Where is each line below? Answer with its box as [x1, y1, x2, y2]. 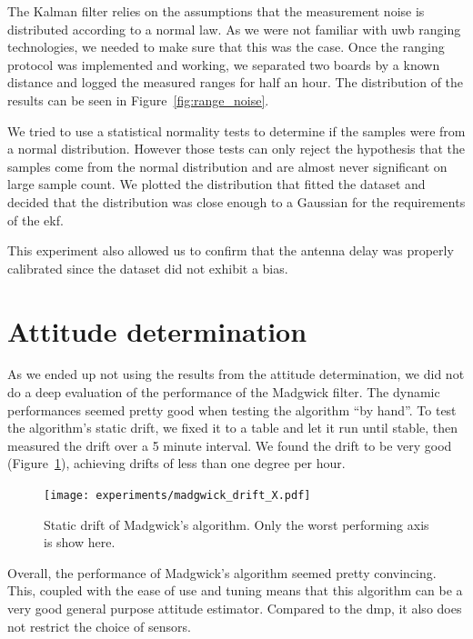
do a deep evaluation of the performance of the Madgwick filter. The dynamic [7, 383, 440, 402]
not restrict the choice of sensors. [7, 616, 191, 635]
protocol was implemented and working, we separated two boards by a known [7, 55, 440, 74]
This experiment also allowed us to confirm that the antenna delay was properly [7, 241, 454, 260]
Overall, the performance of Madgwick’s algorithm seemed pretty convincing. [7, 563, 437, 582]
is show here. [44, 533, 116, 552]
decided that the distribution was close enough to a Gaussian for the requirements [7, 192, 466, 211]
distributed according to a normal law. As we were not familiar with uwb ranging [7, 19, 461, 38]
